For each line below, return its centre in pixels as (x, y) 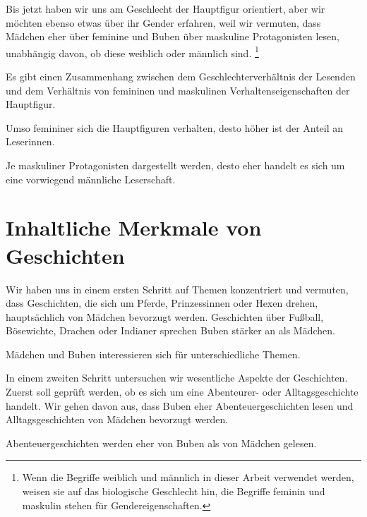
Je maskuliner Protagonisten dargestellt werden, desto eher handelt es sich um (175, 165)
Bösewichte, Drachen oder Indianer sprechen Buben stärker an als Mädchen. (170, 330)
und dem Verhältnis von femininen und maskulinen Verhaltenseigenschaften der (178, 90)
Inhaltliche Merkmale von (134, 227)
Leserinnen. (30, 141)
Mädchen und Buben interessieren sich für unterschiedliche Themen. (153, 354)
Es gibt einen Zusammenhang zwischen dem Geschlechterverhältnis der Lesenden (181, 77)
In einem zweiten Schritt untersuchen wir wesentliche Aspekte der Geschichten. (177, 378)
